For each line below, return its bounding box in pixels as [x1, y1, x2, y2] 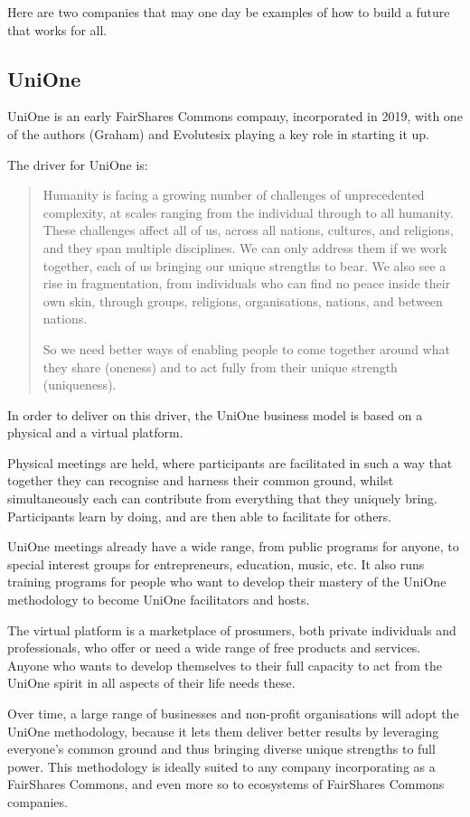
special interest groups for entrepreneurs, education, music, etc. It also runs [7, 554, 425, 573]
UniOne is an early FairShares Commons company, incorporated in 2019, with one [7, 107, 463, 126]
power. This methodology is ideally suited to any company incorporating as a [7, 756, 436, 775]
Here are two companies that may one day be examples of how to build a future [7, 3, 450, 21]
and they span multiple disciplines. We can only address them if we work [42, 238, 447, 257]
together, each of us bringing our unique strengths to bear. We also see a [42, 256, 446, 275]
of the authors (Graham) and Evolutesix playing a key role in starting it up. [7, 124, 430, 143]
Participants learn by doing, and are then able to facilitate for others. [7, 506, 392, 525]
